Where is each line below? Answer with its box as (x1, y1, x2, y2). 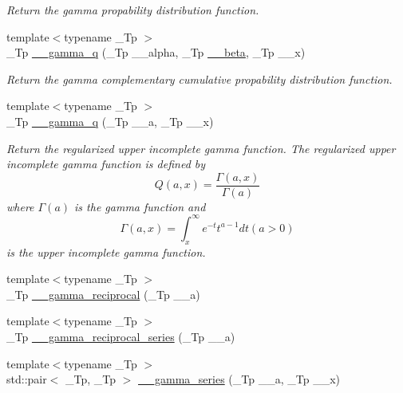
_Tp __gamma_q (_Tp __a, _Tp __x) (6, 112, 214, 129)
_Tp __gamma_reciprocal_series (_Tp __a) (6, 328, 235, 345)
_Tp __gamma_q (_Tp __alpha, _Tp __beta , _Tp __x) (6, 44, 306, 61)
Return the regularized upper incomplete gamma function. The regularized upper (6, 140, 396, 156)
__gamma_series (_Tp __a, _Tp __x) (138, 371, 340, 387)
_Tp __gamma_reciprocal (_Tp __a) (6, 285, 200, 302)
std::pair (6, 371, 47, 387)
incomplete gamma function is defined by (6, 155, 206, 172)
